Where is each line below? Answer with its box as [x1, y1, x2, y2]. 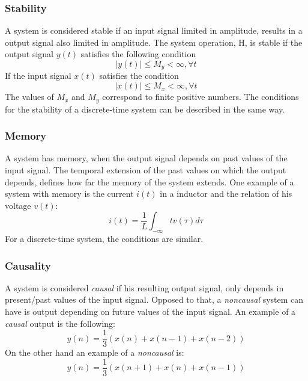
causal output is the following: [5, 317, 115, 329]
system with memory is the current [5, 187, 134, 200]
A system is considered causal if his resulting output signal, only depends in [5, 281, 284, 294]
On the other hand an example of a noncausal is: [5, 346, 184, 359]
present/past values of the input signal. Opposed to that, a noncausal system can [5, 293, 304, 306]
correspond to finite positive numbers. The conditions [102, 90, 299, 103]
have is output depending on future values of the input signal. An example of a [5, 305, 296, 318]
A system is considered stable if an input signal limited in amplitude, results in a [5, 24, 303, 37]
